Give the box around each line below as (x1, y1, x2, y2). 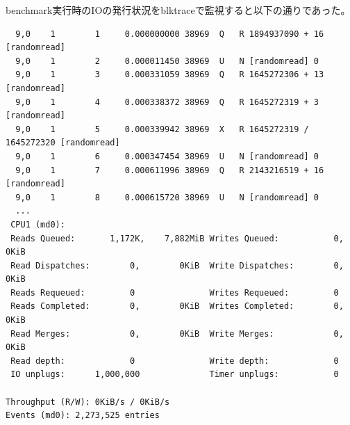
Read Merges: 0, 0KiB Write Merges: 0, (10, 328, 344, 339)
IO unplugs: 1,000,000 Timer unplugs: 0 (10, 369, 339, 380)
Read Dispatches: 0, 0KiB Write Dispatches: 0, (10, 260, 344, 271)
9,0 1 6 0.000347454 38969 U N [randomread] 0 (15, 151, 319, 161)
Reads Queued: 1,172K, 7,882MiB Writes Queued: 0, (10, 233, 344, 243)
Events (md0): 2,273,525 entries (6, 410, 160, 421)
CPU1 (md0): (10, 219, 65, 230)
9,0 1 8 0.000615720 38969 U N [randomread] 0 (15, 192, 319, 202)
